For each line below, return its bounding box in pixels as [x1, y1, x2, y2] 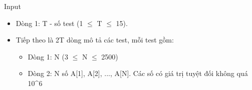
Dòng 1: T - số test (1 [16, 17, 83, 28]
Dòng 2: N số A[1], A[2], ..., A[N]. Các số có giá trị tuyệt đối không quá [28, 68, 248, 78]
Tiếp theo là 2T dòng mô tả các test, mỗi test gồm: [16, 34, 174, 45]
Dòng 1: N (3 [28, 51, 68, 61]
